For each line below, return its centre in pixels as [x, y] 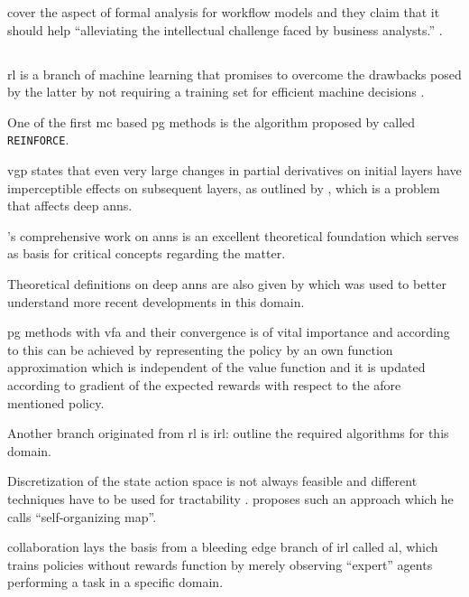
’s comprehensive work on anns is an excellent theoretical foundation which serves [233, 235]
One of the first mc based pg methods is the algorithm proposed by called [212, 121]
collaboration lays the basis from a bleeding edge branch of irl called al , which [223, 547]
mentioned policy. [56, 402]
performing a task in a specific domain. [115, 582]
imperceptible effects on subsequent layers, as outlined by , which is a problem [224, 187]
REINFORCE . [38, 140]
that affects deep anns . [70, 205]
